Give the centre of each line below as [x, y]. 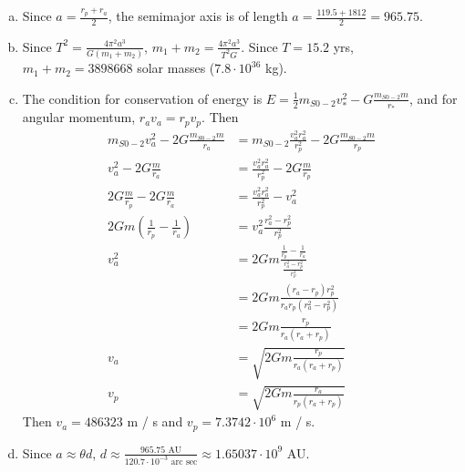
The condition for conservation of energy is [142, 98]
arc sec [184, 462]
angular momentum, [79, 117]
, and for [433, 98]
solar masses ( [176, 68]
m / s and [155, 421]
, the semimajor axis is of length [198, 15]
